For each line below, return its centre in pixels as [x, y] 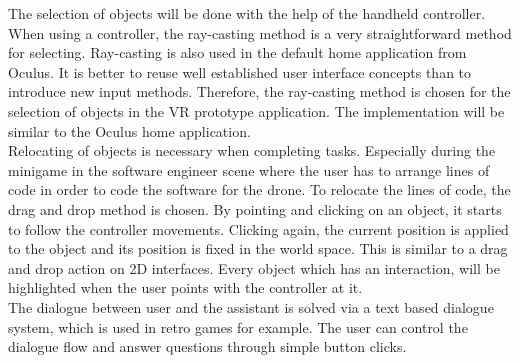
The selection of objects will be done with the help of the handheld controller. [247, 13]
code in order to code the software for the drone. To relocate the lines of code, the [259, 189]
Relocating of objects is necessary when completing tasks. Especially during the [252, 150]
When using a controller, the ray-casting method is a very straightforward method [260, 32]
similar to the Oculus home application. [129, 130]
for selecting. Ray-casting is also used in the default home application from [237, 52]
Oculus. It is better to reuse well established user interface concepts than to [240, 71]
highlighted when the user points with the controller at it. [185, 287]
